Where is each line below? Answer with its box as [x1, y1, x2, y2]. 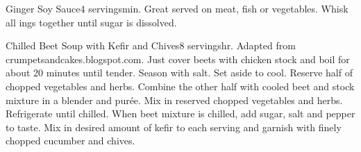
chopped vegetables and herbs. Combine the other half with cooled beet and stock [6, 78, 355, 93]
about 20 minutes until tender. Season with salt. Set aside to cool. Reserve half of [6, 65, 353, 80]
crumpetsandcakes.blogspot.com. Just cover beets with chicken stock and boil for [6, 51, 350, 66]
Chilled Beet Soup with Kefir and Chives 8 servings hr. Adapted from [6, 38, 296, 53]
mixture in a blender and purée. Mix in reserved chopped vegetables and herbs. [6, 92, 343, 107]
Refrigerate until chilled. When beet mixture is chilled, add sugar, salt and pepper [6, 106, 355, 121]
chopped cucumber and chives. [6, 133, 135, 148]
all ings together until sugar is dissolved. [6, 15, 177, 29]
